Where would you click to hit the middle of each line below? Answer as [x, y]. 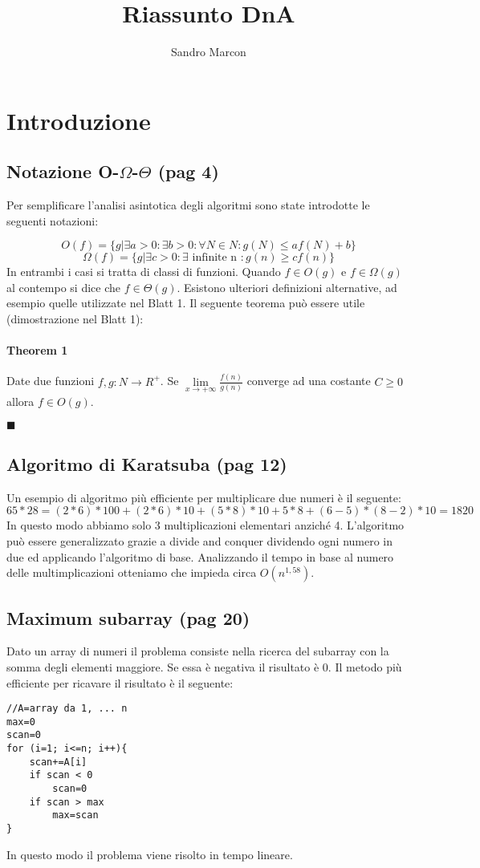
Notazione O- [63, 171]
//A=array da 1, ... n [67, 709]
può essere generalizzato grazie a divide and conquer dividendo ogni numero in [200, 540]
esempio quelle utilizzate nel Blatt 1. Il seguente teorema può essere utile [186, 303]
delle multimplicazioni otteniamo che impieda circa [132, 572]
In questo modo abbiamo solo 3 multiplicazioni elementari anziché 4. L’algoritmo [205, 525]
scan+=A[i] [58, 762]
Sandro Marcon [209, 52]
